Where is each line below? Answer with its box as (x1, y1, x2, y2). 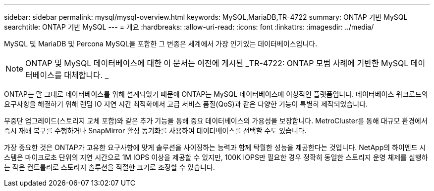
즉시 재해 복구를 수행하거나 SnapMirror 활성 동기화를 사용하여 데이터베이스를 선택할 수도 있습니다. (4, 126, 307, 135)
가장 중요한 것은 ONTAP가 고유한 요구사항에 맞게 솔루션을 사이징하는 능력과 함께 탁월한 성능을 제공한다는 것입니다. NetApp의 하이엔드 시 (4, 143, 426, 152)
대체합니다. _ (64, 70, 109, 80)
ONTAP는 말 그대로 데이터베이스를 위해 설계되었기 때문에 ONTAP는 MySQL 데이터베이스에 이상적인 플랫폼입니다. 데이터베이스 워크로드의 (4, 90, 428, 98)
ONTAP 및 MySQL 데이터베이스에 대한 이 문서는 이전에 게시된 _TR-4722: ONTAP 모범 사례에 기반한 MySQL (25, 58, 409, 68)
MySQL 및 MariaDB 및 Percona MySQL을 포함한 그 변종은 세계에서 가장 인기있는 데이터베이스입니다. (4, 39, 318, 48)
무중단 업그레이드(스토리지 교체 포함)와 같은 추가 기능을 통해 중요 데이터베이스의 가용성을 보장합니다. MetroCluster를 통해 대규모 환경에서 (4, 116, 428, 125)
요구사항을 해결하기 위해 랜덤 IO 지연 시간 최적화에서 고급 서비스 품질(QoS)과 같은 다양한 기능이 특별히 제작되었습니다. (4, 100, 368, 108)
